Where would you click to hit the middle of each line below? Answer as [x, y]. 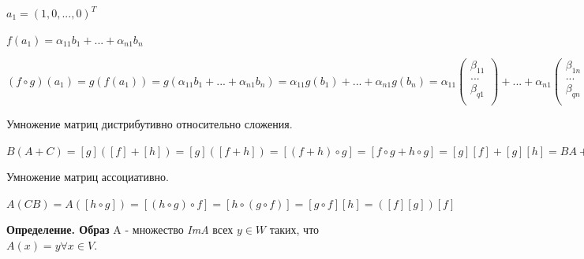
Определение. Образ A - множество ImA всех [120, 229]
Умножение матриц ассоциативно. [88, 177]
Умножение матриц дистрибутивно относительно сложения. [150, 123]
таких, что [294, 229]
